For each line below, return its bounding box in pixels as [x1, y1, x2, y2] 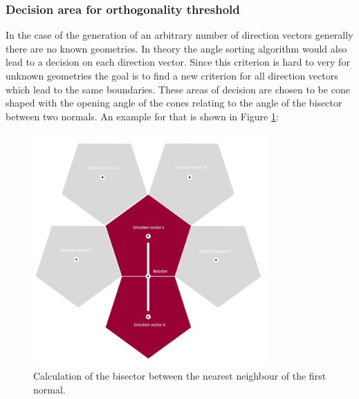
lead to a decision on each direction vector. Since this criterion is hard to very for [6, 55, 350, 69]
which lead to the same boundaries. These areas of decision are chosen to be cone [6, 82, 350, 96]
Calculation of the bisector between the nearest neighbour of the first [33, 369, 326, 383]
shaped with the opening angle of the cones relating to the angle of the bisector [6, 95, 342, 110]
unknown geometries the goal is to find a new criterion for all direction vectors [6, 68, 338, 82]
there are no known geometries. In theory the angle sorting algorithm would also [6, 41, 347, 55]
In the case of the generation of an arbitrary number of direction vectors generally [6, 28, 353, 42]
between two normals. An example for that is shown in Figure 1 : [6, 109, 279, 123]
